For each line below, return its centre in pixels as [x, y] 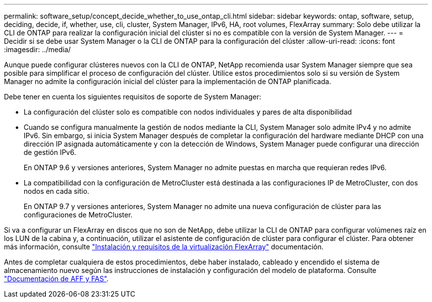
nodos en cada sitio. [56, 191]
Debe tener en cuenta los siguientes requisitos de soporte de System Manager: [133, 97]
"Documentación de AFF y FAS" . [56, 279]
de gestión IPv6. [50, 152]
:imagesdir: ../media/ [37, 49]
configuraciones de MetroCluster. [78, 215]
